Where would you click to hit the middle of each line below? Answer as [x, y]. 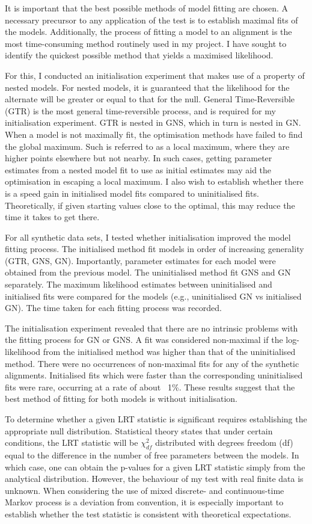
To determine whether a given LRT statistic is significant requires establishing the [156, 419]
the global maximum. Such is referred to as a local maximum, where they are [147, 146]
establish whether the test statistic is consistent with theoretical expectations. [148, 513]
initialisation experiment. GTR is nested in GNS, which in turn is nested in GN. [153, 122]
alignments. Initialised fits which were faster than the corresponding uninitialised [154, 375]
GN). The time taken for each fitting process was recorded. [113, 308]
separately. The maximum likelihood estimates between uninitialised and [139, 284]
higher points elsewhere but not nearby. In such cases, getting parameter [139, 158]
